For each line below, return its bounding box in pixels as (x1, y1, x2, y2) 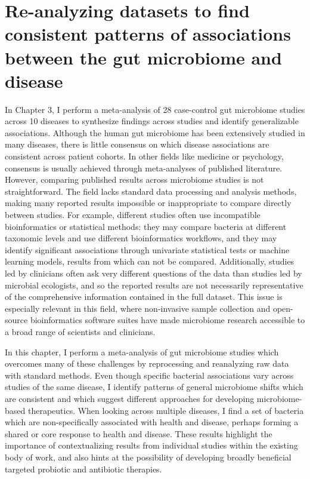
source (5, 314, 28, 326)
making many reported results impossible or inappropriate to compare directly (5, 196, 292, 209)
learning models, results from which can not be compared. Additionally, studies (5, 255, 294, 268)
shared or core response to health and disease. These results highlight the (5, 427, 272, 440)
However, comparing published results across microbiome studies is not (5, 173, 264, 186)
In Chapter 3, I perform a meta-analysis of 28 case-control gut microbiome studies (5, 103, 305, 115)
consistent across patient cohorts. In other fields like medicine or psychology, (5, 150, 284, 162)
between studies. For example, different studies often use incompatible (5, 208, 261, 221)
